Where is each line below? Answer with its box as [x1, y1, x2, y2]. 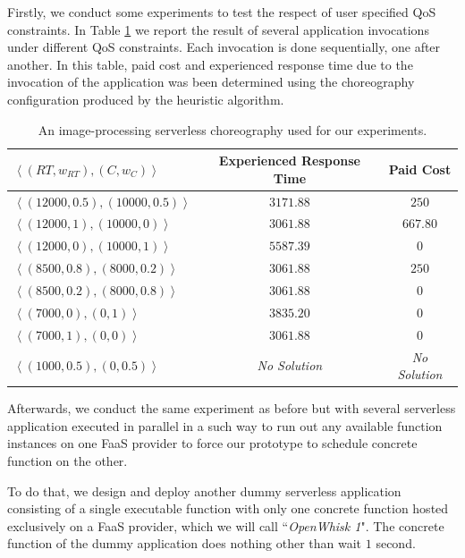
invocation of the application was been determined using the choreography [7, 72, 415, 91]
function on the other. [7, 451, 128, 469]
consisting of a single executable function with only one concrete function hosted [7, 499, 449, 518]
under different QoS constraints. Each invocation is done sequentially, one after [7, 38, 441, 56]
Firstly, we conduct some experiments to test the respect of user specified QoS [7, 3, 436, 21]
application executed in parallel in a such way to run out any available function [7, 416, 443, 435]
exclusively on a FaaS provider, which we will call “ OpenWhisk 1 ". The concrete [7, 516, 444, 535]
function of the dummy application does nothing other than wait [7, 534, 362, 553]
